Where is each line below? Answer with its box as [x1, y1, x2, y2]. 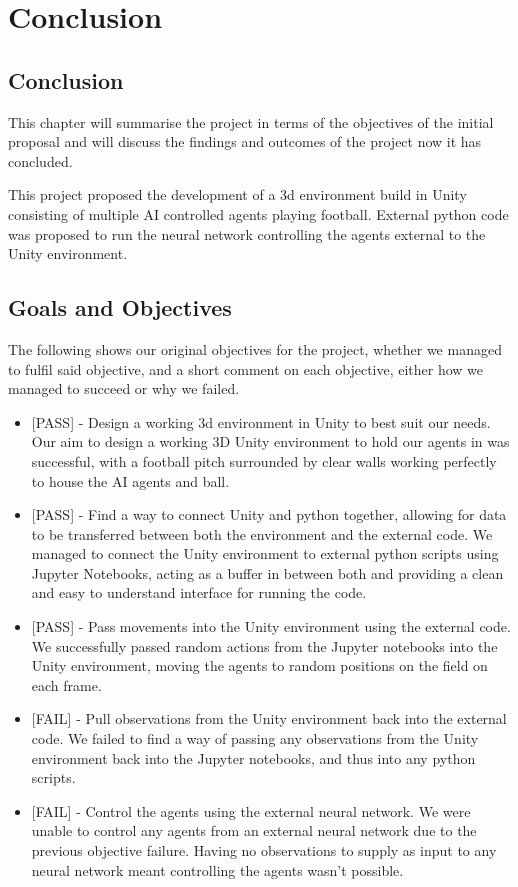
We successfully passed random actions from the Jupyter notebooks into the [31, 635, 498, 656]
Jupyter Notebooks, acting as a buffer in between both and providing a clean [31, 562, 504, 583]
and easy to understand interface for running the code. [31, 582, 367, 603]
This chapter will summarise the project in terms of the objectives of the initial [8, 111, 494, 132]
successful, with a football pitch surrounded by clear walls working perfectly [31, 450, 497, 471]
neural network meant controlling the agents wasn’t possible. [31, 859, 404, 880]
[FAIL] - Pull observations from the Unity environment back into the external [31, 708, 507, 729]
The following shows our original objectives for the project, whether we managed [8, 338, 502, 359]
